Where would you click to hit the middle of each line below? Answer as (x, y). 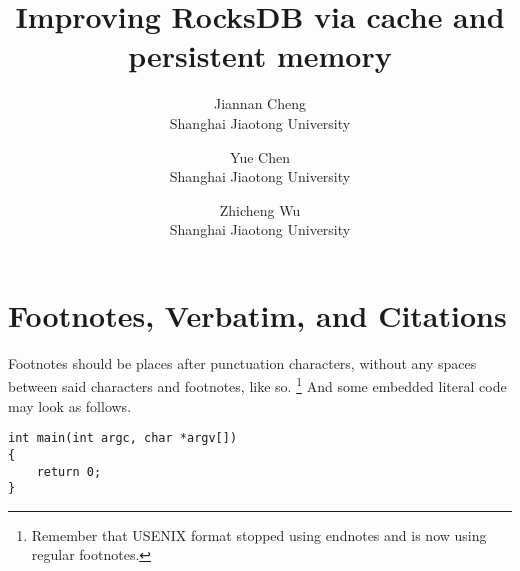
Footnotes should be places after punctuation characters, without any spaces (242, 362)
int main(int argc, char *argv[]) (123, 438)
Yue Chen (260, 156)
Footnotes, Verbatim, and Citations (257, 314)
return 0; (69, 471)
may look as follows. (70, 405)
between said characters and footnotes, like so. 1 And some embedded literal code (257, 385)
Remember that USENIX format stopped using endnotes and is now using (259, 534)
